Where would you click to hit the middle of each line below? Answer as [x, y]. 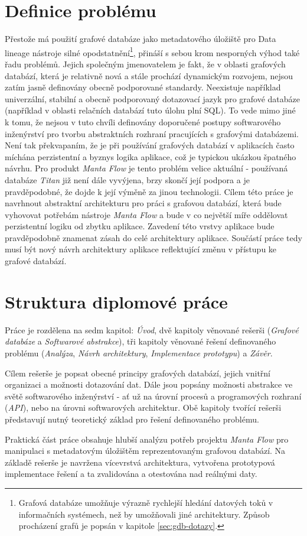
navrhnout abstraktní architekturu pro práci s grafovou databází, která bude [143, 203]
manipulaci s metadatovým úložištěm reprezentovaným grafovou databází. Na [145, 451]
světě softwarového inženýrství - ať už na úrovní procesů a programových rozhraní [153, 396]
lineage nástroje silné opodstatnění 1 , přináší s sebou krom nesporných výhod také [152, 51]
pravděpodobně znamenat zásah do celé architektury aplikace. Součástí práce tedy [153, 237]
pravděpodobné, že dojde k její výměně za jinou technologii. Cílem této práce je [149, 191]
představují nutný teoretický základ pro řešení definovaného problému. [132, 419]
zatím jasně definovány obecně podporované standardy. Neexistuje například [143, 87]
